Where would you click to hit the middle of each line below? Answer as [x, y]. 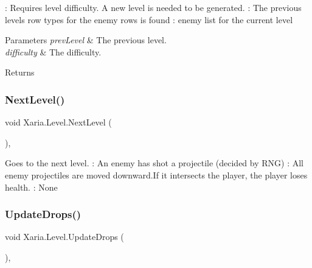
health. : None [31, 187]
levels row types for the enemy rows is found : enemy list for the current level [149, 19]
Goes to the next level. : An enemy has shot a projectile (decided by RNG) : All [154, 163]
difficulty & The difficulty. [53, 51]
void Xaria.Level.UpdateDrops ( [64, 237]
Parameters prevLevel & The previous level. [86, 40]
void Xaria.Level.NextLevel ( [58, 122]
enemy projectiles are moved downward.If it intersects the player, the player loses [156, 175]
